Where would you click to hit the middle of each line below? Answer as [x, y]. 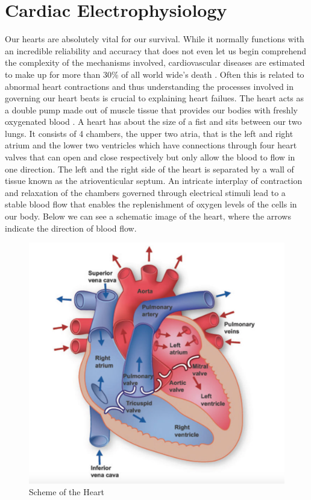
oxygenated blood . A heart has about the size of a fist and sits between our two [153, 122]
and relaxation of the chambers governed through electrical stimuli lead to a [145, 192]
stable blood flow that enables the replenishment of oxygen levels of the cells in [151, 204]
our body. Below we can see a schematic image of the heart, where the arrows [148, 216]
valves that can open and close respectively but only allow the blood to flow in [150, 157]
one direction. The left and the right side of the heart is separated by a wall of [149, 169]
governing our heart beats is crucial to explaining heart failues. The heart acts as [155, 98]
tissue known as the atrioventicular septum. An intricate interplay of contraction [154, 181]
